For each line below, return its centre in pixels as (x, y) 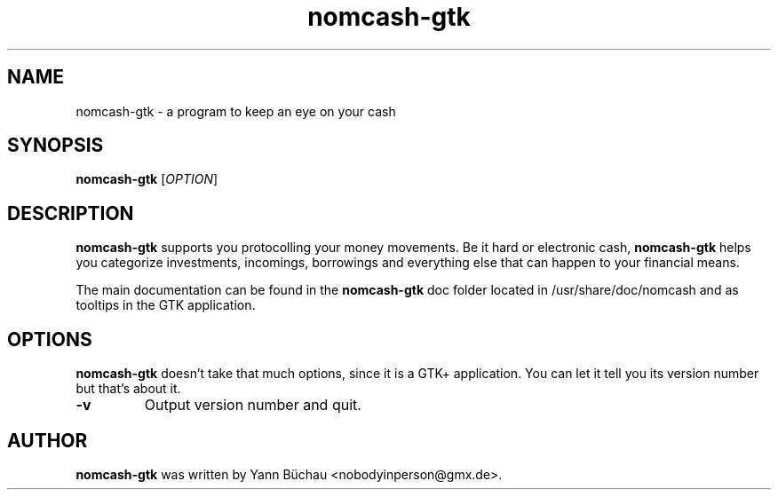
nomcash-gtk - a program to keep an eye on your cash (236, 111)
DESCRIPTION (71, 213)
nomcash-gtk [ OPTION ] (147, 179)
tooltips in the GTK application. (166, 305)
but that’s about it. (128, 389)
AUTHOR (48, 440)
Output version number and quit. (253, 405)
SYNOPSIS (56, 146)
